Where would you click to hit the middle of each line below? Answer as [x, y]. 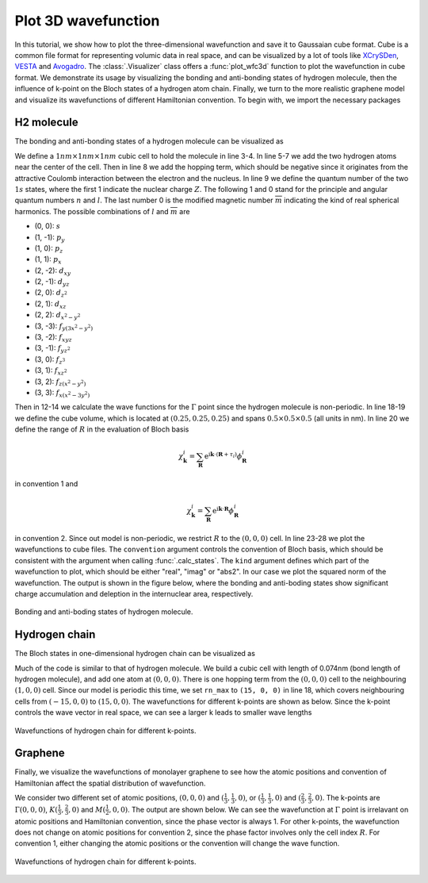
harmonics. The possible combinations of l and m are [102, 211]
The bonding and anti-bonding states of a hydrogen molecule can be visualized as [149, 141]
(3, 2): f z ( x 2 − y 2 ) [60, 382]
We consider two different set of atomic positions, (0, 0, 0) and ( [120, 798]
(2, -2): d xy [53, 271]
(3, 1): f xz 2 [51, 371]
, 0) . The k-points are [346, 798]
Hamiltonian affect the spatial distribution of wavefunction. [110, 783]
